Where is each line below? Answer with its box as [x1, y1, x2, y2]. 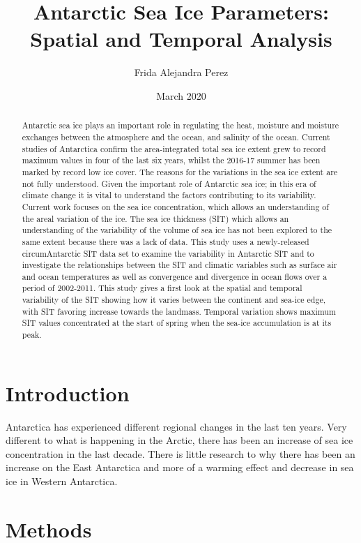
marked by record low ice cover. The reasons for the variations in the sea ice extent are [22, 165, 338, 177]
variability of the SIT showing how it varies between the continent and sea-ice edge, [22, 294, 326, 306]
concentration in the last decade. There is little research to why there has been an [6, 446, 355, 461]
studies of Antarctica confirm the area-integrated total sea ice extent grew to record [22, 142, 326, 154]
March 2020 [156, 88, 206, 103]
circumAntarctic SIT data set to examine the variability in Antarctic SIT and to [22, 247, 314, 259]
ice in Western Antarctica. [6, 474, 118, 489]
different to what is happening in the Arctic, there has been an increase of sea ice [6, 433, 353, 447]
